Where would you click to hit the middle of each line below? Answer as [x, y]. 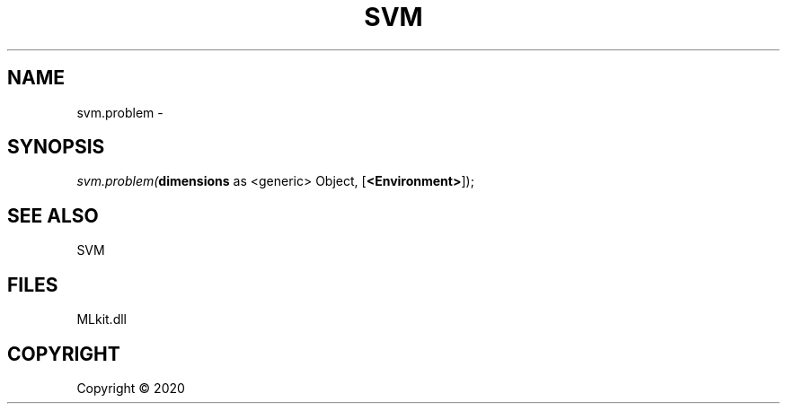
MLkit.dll [102, 319]
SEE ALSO [53, 215]
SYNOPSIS [56, 147]
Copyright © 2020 [131, 388]
